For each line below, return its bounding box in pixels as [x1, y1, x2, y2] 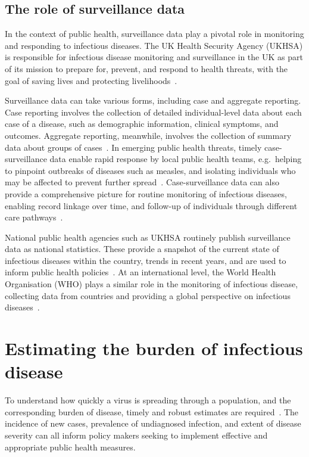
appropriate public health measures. [5, 440, 136, 453]
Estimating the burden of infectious [5, 336, 303, 360]
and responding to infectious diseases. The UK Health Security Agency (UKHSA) [5, 39, 303, 51]
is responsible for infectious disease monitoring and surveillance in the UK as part [5, 51, 303, 63]
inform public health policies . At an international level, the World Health [5, 266, 276, 278]
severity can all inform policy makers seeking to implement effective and [5, 428, 268, 441]
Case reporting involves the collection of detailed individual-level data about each [5, 105, 302, 118]
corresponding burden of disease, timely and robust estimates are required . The [5, 405, 299, 418]
